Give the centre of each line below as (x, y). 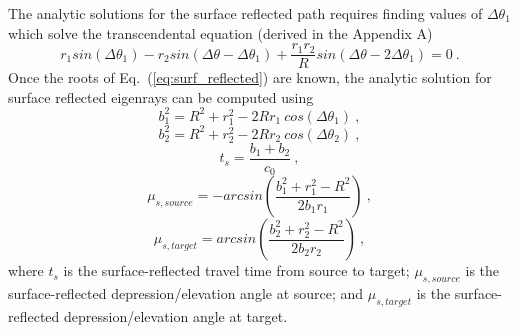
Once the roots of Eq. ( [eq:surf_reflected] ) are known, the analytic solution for (250, 77)
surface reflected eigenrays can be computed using (161, 96)
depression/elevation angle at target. (176, 315)
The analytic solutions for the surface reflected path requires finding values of (245, 13)
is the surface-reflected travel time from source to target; (236, 270)
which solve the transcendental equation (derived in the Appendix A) (220, 32)
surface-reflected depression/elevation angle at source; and (186, 293)
